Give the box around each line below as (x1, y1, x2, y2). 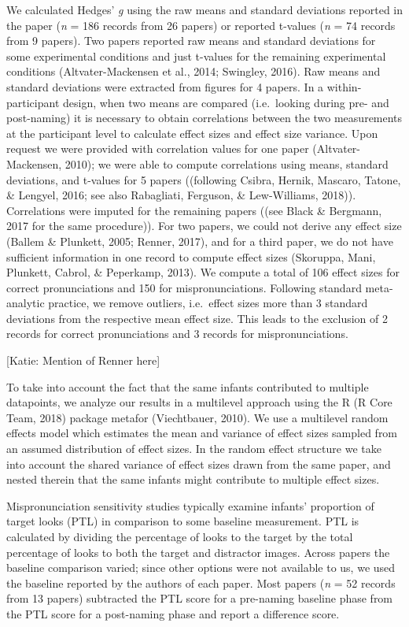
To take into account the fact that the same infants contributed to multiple (6, 378, 369, 395)
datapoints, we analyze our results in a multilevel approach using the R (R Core (6, 394, 392, 410)
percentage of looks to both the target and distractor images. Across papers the (6, 544, 390, 560)
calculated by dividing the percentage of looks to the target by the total (6, 529, 353, 544)
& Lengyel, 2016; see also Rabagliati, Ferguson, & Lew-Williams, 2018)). (6, 187, 356, 203)
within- (326, 78, 362, 95)
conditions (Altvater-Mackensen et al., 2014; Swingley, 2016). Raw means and (6, 63, 381, 80)
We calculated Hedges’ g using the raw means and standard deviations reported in (6, 2, 403, 17)
